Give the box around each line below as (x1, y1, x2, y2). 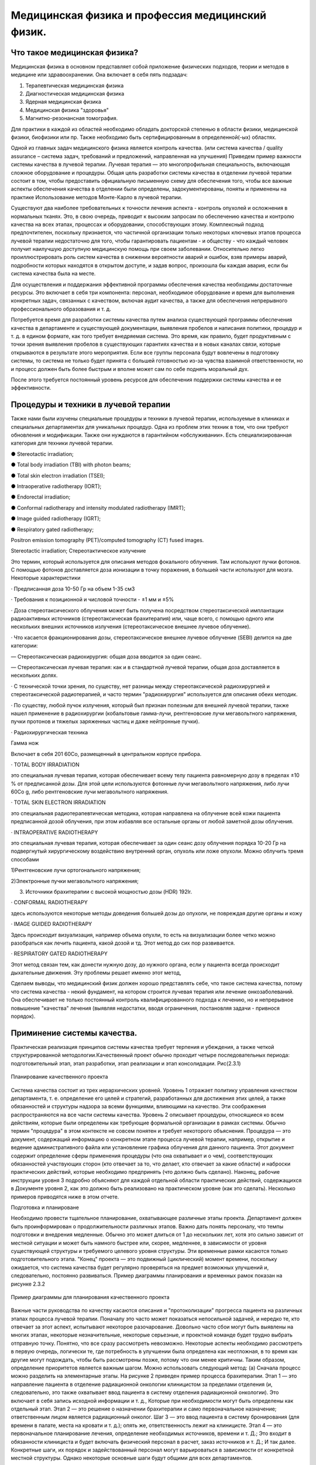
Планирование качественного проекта (11, 1073, 108, 1081)
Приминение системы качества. (11, 1028, 138, 1038)
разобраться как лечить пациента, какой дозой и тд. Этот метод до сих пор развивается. (11, 939, 235, 946)
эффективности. (11, 384, 51, 391)
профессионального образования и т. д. (11, 305, 111, 312)
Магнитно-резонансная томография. (25, 115, 118, 122)
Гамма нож (11, 740, 39, 747)
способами (11, 856, 39, 863)
